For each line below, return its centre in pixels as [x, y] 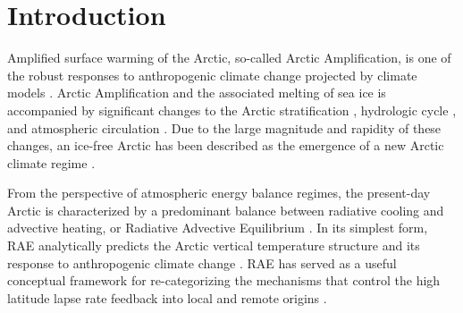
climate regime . [51, 162]
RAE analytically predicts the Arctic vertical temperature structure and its [214, 245]
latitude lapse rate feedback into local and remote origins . [167, 297]
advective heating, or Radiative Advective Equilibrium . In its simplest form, [218, 228]
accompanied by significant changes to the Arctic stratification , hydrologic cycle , [232, 110]
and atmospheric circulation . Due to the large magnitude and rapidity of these [224, 127]
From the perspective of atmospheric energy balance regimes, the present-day [219, 193]
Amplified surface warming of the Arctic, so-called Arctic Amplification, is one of [229, 58]
